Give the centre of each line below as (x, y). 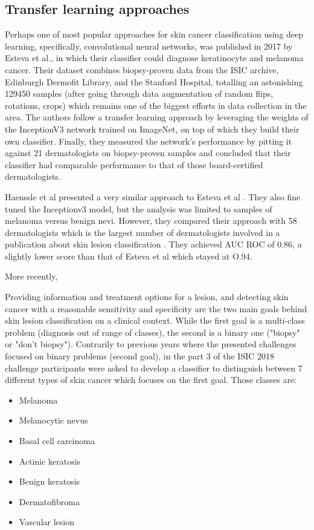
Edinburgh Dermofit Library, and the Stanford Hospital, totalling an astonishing (154, 81)
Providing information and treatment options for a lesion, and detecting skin (147, 297)
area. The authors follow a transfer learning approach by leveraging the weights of (157, 117)
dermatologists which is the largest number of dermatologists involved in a (143, 232)
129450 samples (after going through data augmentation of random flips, (139, 93)
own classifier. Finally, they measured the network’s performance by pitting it (149, 141)
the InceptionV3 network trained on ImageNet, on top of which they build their (152, 129)
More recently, (31, 276)
